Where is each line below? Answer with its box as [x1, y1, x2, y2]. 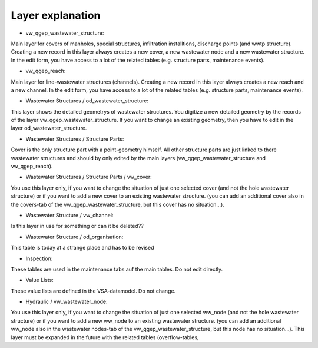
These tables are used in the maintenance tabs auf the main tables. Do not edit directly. [11, 266, 223, 273]
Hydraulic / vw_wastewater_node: [25, 298, 108, 306]
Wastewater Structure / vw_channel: [25, 211, 114, 218]
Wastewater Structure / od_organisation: [25, 233, 124, 240]
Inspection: [25, 255, 53, 262]
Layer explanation [11, 9, 101, 22]
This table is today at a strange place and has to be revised [11, 244, 154, 251]
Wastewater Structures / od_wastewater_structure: [25, 97, 148, 104]
